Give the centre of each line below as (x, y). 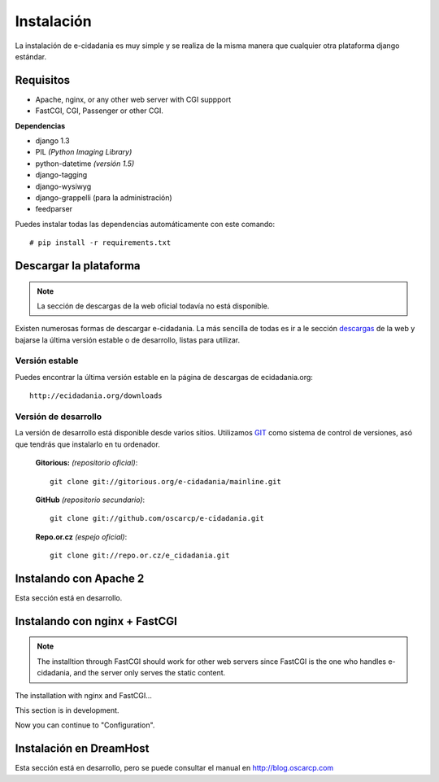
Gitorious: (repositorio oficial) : (87, 463)
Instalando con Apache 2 (80, 578)
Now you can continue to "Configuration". (85, 725)
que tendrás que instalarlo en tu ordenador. (87, 444)
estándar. (31, 56)
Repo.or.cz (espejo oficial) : (81, 536)
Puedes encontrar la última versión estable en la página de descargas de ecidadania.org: (164, 377)
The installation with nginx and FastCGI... (83, 695)
